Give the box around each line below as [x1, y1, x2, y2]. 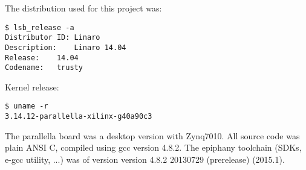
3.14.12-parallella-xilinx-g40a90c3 [5, 112, 152, 121]
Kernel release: [5, 80, 59, 93]
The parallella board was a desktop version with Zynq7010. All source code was [5, 129, 300, 142]
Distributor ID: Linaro [5, 33, 100, 42]
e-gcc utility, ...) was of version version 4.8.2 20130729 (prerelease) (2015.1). [5, 153, 285, 165]
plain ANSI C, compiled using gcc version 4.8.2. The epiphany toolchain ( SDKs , [5, 141, 302, 154]
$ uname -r [5, 102, 48, 111]
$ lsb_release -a [5, 23, 74, 32]
